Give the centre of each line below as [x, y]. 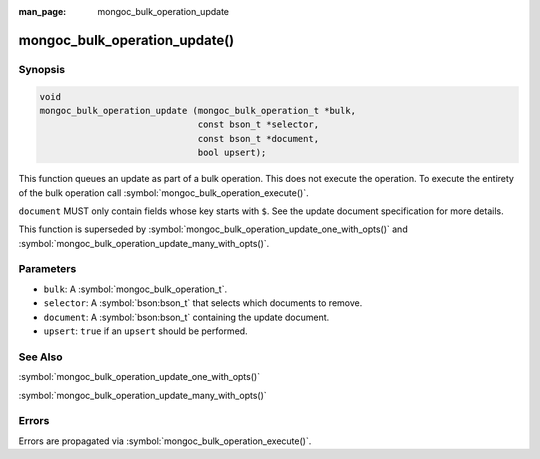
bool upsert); [232, 153]
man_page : [42, 11]
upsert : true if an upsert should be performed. [146, 331]
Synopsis [41, 69]
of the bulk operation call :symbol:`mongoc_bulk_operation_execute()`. [163, 192]
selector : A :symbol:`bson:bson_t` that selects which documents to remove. [203, 303]
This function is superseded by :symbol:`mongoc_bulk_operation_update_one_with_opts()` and [213, 229]
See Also [40, 357]
